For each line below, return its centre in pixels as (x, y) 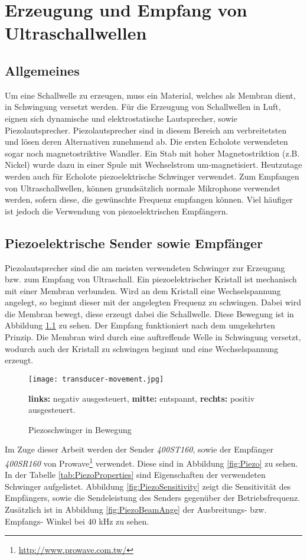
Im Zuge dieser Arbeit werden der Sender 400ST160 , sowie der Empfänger (139, 449)
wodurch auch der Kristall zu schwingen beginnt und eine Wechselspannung (142, 348)
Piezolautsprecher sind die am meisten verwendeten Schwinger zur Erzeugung (145, 267)
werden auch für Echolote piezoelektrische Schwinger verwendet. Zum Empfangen (152, 176)
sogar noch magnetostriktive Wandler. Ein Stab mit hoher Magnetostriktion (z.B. (152, 153)
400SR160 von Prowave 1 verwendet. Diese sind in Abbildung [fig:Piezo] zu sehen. (151, 462)
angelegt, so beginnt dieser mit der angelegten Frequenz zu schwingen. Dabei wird (153, 302)
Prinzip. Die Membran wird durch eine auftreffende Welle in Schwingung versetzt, (153, 337)
